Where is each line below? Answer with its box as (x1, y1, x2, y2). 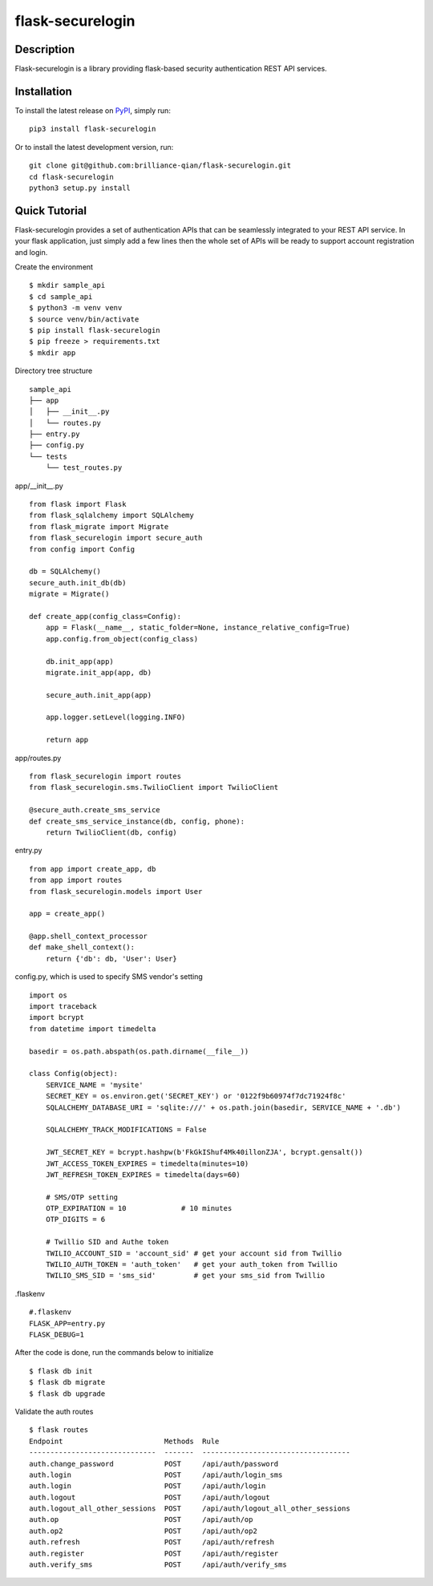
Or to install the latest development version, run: (14, 142, 174, 152)
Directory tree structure (14, 366, 93, 376)
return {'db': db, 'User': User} (45, 954, 178, 963)
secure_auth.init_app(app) (45, 690, 152, 699)
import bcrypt (29, 1013, 84, 1022)
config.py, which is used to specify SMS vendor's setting (14, 972, 204, 981)
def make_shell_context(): (29, 943, 136, 952)
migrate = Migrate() (29, 589, 110, 599)
